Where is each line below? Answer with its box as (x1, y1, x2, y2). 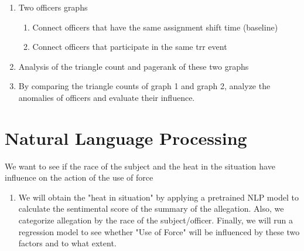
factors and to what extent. (18, 237, 117, 249)
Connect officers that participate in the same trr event (32, 40, 227, 53)
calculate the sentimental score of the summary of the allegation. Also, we (18, 202, 284, 215)
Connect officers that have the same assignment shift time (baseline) (32, 21, 278, 33)
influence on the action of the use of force (5, 171, 153, 184)
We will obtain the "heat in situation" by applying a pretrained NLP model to (18, 191, 299, 203)
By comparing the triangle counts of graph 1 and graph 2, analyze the (18, 80, 271, 92)
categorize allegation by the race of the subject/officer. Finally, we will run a (18, 214, 293, 226)
